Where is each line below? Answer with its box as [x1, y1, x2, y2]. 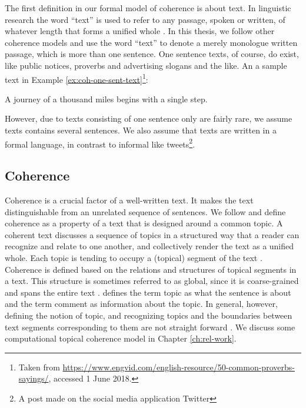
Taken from [18, 360, 60, 373]
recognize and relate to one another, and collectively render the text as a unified [5, 240, 294, 252]
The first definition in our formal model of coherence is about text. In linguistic [5, 2, 291, 14]
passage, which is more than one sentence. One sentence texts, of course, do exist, [5, 48, 299, 60]
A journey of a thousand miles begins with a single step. [5, 92, 208, 105]
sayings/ [18, 372, 49, 384]
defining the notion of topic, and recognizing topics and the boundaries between [5, 309, 292, 321]
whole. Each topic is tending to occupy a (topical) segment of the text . [5, 252, 262, 264]
